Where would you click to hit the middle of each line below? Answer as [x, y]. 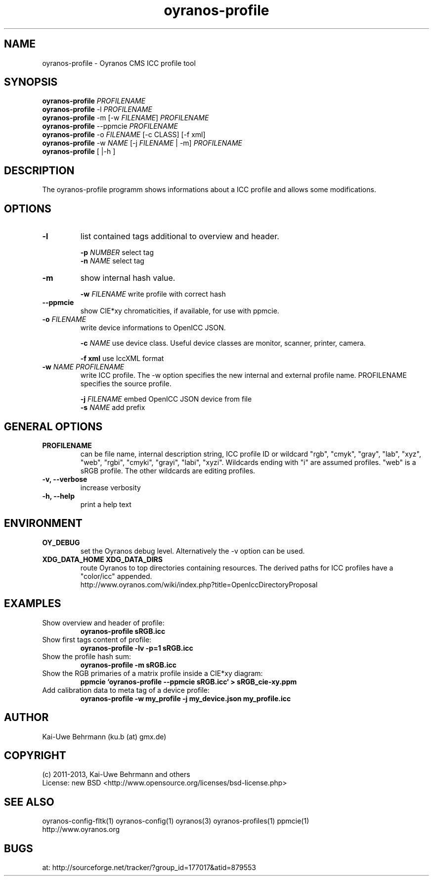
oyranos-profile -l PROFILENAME [97, 109]
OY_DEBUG [61, 542]
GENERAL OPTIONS [53, 426]
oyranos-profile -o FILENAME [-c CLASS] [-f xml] [124, 135]
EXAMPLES [33, 604]
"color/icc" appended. [116, 576]
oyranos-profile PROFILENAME [94, 101]
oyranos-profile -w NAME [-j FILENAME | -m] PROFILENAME [142, 143]
